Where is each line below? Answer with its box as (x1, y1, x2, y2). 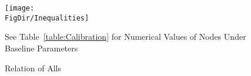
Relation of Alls (5, 61, 61, 74)
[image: (5, 4, 35, 12)
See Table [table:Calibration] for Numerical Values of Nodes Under (5, 30, 246, 43)
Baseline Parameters (5, 42, 78, 54)
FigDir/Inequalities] (5, 13, 89, 22)
